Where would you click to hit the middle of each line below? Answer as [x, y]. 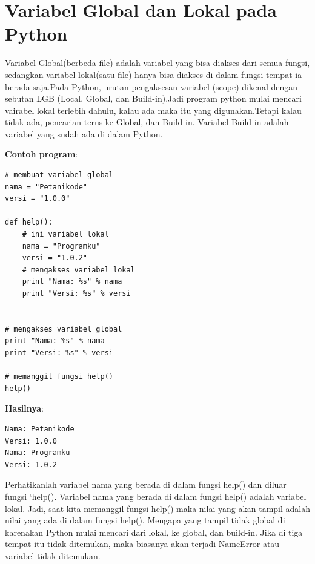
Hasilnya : [24, 408]
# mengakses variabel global [64, 329]
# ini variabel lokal [65, 234]
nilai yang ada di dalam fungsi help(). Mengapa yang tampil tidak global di [145, 520]
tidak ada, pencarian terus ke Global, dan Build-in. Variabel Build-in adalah [147, 122]
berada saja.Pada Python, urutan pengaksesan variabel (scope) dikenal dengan [151, 86]
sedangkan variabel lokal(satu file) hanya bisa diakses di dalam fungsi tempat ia [154, 74]
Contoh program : [41, 154]
